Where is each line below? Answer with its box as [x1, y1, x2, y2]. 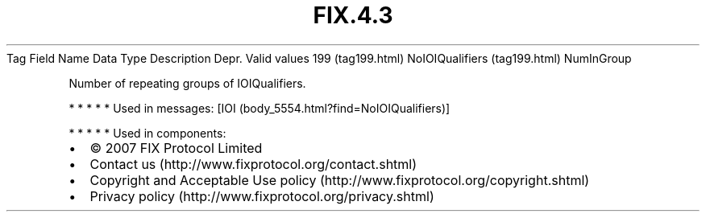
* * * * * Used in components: [69, 125, 226, 140]
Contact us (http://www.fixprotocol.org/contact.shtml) [89, 155, 417, 172]
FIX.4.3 [313, 2, 393, 29]
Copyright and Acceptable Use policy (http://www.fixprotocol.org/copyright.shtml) [89, 171, 590, 188]
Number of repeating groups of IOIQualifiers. [69, 76, 306, 90]
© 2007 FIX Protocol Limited [89, 139, 263, 156]
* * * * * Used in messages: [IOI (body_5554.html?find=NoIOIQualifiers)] [69, 101, 451, 115]
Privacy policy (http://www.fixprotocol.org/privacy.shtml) [89, 187, 434, 204]
